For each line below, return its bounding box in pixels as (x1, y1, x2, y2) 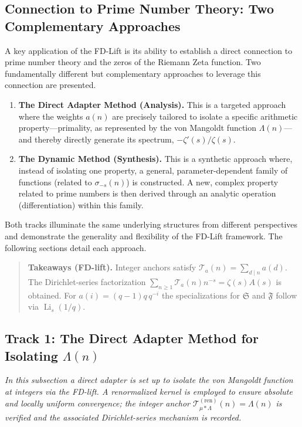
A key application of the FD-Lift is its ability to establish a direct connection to (5, 44, 293, 56)
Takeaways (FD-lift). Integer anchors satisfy (28, 261, 196, 273)
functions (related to (18, 175, 92, 188)
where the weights (18, 110, 83, 122)
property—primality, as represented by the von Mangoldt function (18, 121, 257, 134)
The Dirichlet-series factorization (28, 275, 146, 287)
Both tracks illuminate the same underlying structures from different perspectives (5, 218, 298, 231)
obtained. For (28, 289, 76, 301)
